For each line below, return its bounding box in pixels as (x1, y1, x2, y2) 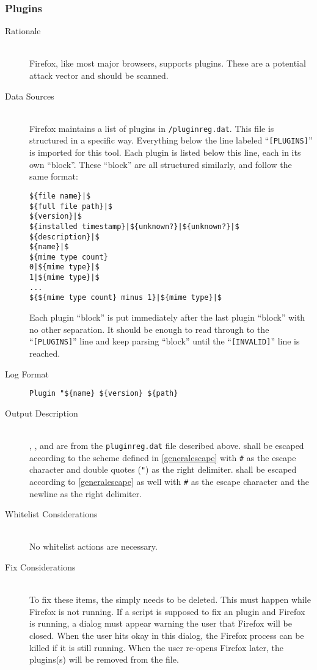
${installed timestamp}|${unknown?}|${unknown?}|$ (29, 222, 239, 231)
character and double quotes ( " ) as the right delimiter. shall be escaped (29, 463, 297, 476)
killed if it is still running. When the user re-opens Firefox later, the (29, 641, 284, 654)
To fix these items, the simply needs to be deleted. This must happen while (29, 593, 311, 606)
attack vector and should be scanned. (29, 69, 169, 81)
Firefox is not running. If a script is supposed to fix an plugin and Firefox (29, 605, 305, 617)
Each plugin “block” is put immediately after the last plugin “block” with (29, 311, 305, 324)
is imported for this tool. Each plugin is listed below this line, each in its (29, 146, 301, 159)
